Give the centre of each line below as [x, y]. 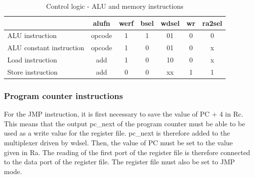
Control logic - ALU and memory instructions [115, 6]
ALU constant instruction [46, 48]
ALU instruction [32, 35]
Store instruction [33, 71]
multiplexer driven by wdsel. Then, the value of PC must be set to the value [118, 143]
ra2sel [212, 23]
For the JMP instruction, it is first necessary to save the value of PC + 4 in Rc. [124, 114]
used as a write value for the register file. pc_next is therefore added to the [117, 133]
